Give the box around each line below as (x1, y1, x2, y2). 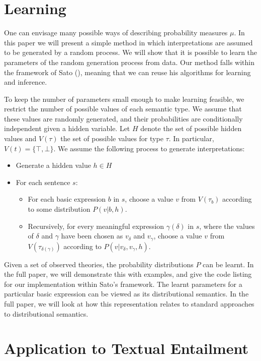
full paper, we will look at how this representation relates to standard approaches (4, 298, 254, 309)
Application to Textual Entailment (4, 338, 248, 358)
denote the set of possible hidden (140, 123, 242, 134)
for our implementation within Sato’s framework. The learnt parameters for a (4, 278, 242, 289)
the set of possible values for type (60, 133, 163, 144)
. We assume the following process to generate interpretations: (53, 143, 245, 153)
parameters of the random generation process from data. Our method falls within (4, 56, 254, 67)
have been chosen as (61, 230, 123, 241)
